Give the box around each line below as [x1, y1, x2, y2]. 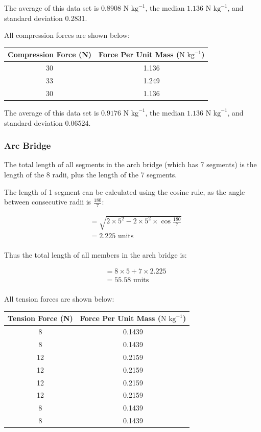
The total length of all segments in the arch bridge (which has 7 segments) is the [4, 159, 257, 170]
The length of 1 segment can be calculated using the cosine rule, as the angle [4, 186, 245, 197]
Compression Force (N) [8, 49, 92, 60]
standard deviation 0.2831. [4, 12, 87, 23]
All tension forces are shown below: [4, 293, 114, 304]
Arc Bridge [4, 139, 51, 152]
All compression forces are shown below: [4, 30, 130, 40]
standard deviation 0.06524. [4, 117, 91, 128]
